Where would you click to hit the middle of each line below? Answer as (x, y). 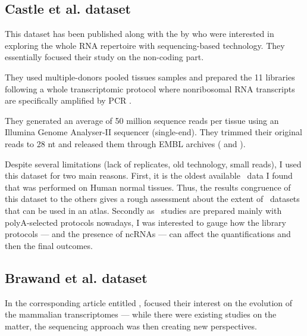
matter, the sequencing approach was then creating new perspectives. (131, 326)
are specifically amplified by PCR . (68, 100)
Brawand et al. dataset (76, 277)
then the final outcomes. (49, 245)
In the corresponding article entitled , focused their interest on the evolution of (149, 302)
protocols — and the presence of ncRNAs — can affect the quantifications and (148, 234)
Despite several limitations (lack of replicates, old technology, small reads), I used (153, 164)
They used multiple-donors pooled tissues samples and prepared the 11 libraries (150, 77)
